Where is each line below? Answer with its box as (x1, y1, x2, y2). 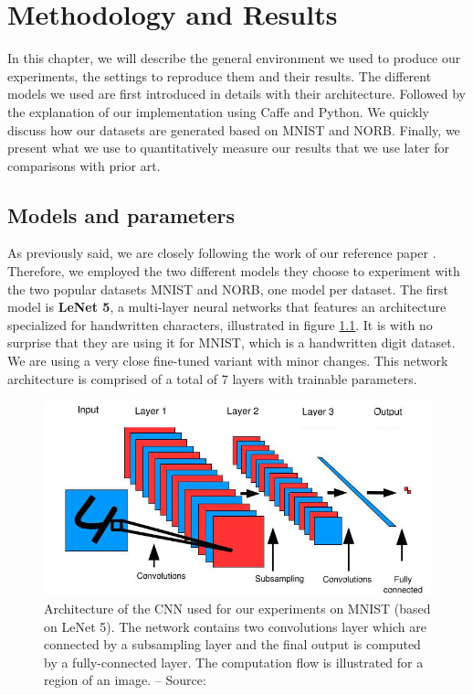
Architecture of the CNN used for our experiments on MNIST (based (44, 599, 431, 617)
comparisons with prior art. (7, 155, 161, 175)
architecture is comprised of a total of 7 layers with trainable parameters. (7, 369, 417, 388)
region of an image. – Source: (44, 670, 206, 690)
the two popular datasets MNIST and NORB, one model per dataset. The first (7, 279, 449, 298)
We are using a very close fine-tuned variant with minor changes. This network (7, 351, 448, 370)
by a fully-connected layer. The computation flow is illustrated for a (44, 652, 424, 671)
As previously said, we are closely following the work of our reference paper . (7, 243, 436, 262)
